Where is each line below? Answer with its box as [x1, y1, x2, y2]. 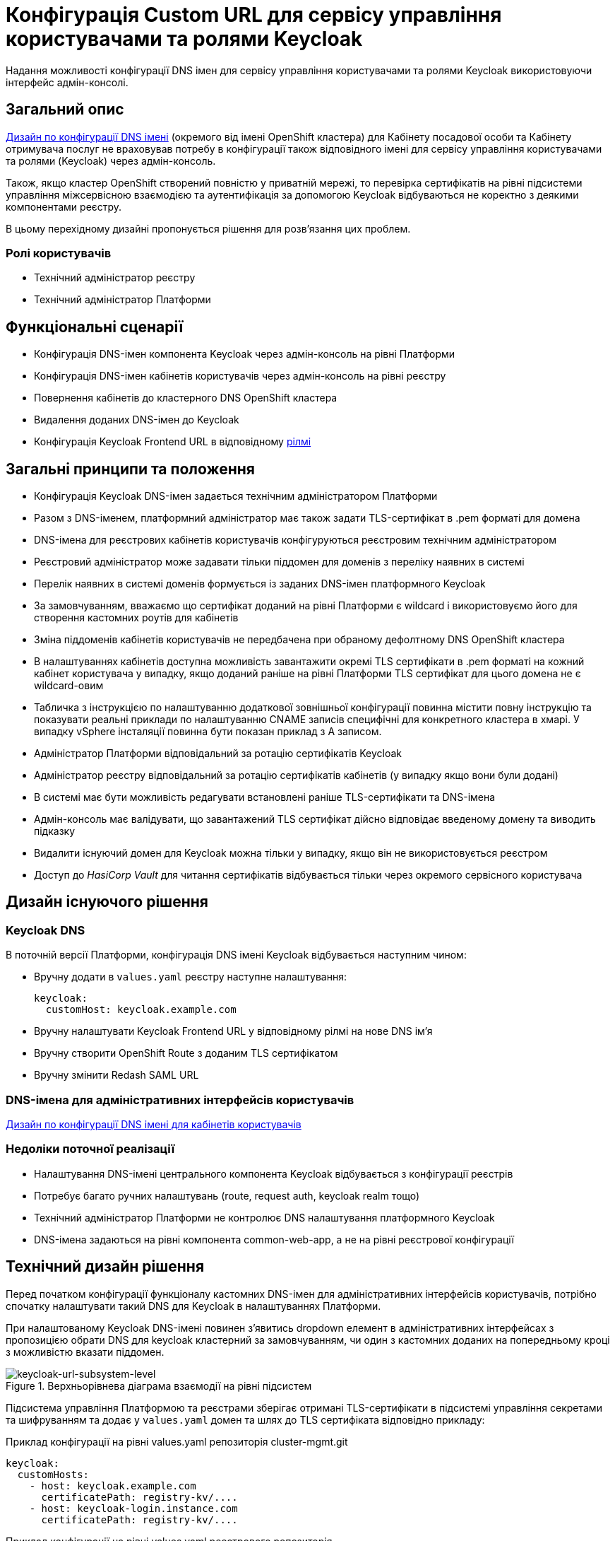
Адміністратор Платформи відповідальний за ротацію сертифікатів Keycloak [34, 747, 402, 760]
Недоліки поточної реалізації [6, 1142, 175, 1156]
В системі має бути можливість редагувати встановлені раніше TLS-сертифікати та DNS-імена [34, 791, 496, 804]
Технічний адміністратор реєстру [34, 271, 196, 284]
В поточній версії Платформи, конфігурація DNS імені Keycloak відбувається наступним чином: [6, 949, 467, 961]
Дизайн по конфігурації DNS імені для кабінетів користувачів [6, 1118, 301, 1130]
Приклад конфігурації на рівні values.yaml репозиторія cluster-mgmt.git [6, 1435, 348, 1448]
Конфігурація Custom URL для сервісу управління [6, 3, 502, 27]
